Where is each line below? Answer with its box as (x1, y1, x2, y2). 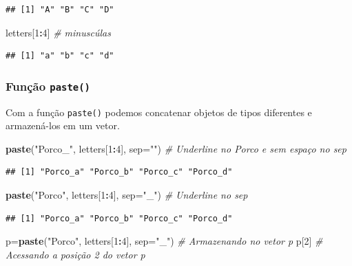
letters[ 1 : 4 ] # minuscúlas (6, 25, 111, 39)
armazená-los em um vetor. (6, 118, 120, 133)
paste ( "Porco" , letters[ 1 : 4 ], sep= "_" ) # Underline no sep (6, 188, 248, 201)
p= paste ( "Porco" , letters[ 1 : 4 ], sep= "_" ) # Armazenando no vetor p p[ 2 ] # (6, 234, 323, 248)
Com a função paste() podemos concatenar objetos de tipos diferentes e (6, 104, 312, 119)
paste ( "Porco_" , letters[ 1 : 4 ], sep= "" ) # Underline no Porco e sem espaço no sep (6, 141, 346, 155)
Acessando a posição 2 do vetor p (6, 247, 145, 261)
